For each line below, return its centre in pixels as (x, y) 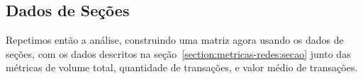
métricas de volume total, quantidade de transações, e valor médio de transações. (182, 67)
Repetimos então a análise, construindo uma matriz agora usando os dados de (175, 40)
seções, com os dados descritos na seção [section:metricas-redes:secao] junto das (178, 53)
